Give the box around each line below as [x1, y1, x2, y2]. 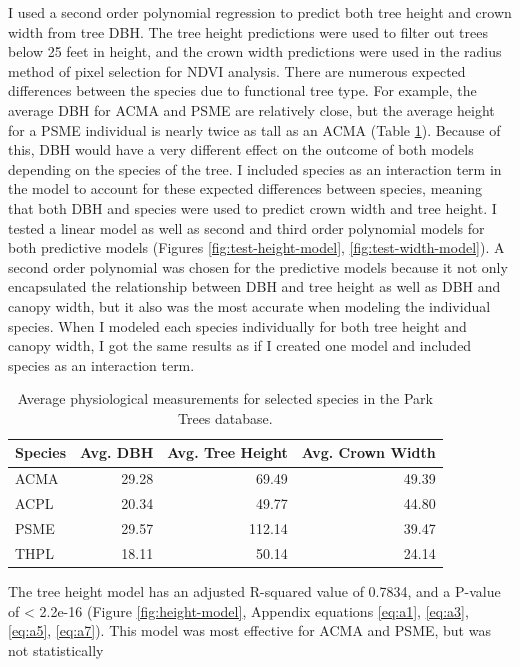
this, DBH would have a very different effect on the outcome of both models [8, 139, 474, 160]
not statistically [8, 639, 104, 660]
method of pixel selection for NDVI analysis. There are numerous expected [8, 60, 466, 81]
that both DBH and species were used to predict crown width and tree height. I [8, 197, 497, 218]
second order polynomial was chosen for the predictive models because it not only [8, 256, 508, 277]
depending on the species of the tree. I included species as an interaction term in [8, 158, 502, 179]
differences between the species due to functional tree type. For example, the [8, 80, 477, 101]
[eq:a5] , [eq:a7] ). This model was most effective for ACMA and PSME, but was [8, 620, 491, 641]
